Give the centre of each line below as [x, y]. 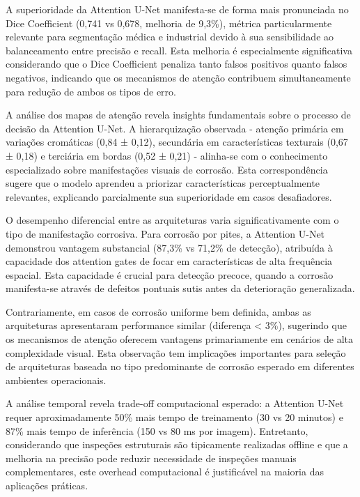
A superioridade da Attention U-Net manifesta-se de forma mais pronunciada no [177, 9]
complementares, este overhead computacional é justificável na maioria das [165, 472]
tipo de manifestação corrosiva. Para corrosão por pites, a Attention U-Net [165, 233]
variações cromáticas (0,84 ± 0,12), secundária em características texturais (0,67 [177, 142]
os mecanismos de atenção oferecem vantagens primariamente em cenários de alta [179, 339]
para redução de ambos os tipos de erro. [91, 91]
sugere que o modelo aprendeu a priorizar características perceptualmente [163, 183]
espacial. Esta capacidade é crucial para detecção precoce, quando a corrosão [170, 274]
